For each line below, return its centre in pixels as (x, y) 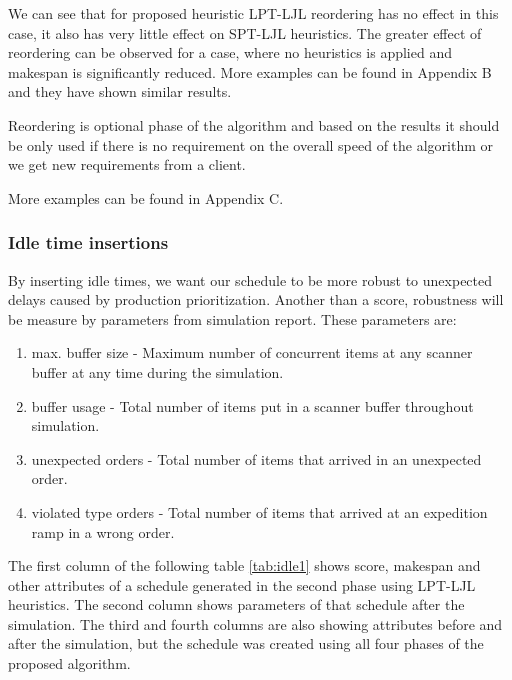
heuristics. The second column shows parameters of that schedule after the (236, 604)
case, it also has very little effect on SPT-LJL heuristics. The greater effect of (245, 32)
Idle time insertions (88, 242)
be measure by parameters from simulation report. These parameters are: (232, 318)
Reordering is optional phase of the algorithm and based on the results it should (254, 124)
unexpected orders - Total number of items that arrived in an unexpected (256, 458)
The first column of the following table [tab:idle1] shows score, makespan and (244, 565)
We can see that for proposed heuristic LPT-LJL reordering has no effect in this (253, 13)
